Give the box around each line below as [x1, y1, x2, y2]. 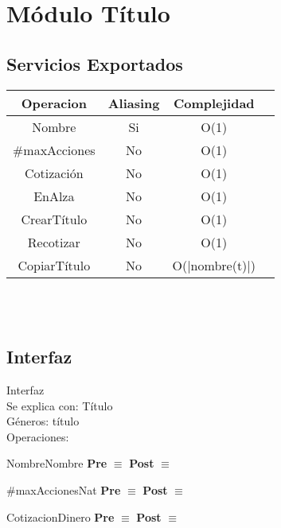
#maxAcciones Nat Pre [6, 481, 121, 498]
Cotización [24, 163, 84, 182]
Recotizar [27, 232, 80, 251]
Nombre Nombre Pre [6, 455, 107, 472]
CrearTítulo [21, 209, 88, 228]
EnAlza [33, 186, 75, 205]
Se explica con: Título [6, 397, 113, 413]
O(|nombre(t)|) [172, 255, 256, 274]
